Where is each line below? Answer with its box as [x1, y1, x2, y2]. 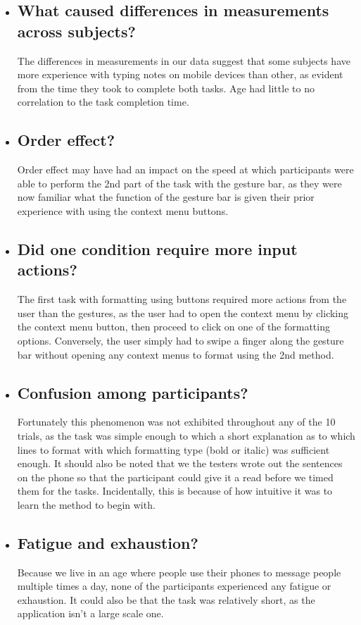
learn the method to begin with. [17, 497, 156, 512]
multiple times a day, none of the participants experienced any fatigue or [17, 578, 331, 593]
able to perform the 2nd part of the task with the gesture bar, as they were [17, 175, 342, 190]
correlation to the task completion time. [17, 94, 189, 109]
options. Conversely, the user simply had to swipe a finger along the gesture [17, 333, 344, 347]
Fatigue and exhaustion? [17, 531, 198, 553]
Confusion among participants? [17, 381, 248, 403]
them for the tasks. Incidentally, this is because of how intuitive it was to [17, 483, 333, 498]
